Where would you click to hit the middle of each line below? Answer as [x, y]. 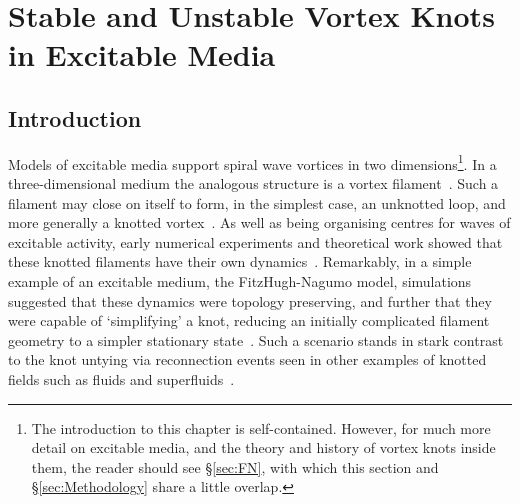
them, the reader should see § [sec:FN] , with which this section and [235, 466]
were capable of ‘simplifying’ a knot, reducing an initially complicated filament [249, 320]
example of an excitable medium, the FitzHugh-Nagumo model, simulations [240, 280]
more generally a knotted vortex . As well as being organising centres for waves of [259, 222]
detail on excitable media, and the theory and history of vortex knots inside [263, 447]
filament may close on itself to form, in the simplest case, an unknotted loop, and [257, 202]
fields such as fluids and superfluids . [121, 378]
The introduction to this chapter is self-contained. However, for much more [261, 427]
